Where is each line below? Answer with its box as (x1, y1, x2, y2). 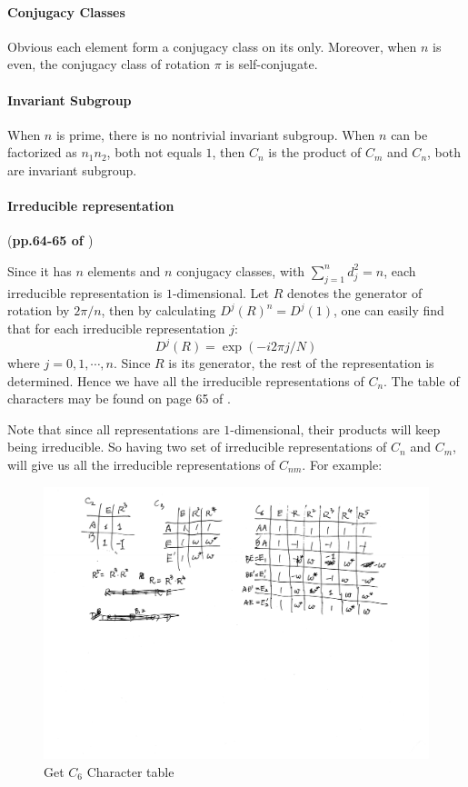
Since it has (7, 261, 72, 280)
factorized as (7, 143, 77, 162)
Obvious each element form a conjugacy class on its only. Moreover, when (7, 36, 417, 55)
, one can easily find (334, 301, 444, 320)
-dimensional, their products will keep (230, 419, 441, 438)
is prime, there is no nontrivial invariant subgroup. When (55, 125, 375, 144)
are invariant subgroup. (7, 160, 137, 179)
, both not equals (106, 143, 202, 162)
